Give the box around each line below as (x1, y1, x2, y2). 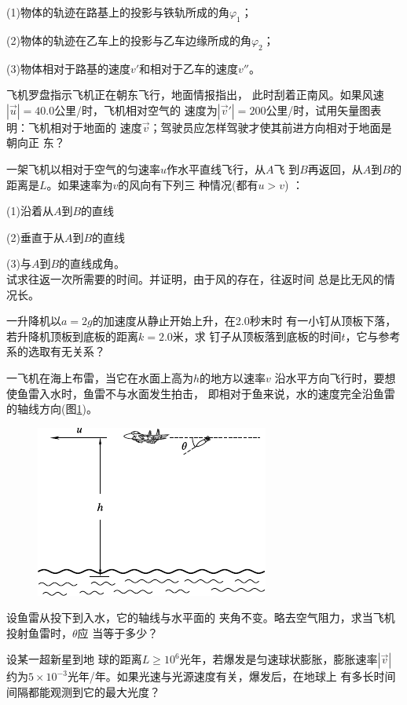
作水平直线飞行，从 (167, 160, 266, 177)
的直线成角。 (59, 255, 126, 272)
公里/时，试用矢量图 (266, 101, 371, 118)
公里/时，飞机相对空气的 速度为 (54, 101, 218, 118)
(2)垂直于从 (6, 228, 64, 245)
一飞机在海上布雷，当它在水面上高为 (6, 369, 193, 385)
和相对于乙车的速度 (139, 60, 239, 76)
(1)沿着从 (6, 203, 53, 219)
